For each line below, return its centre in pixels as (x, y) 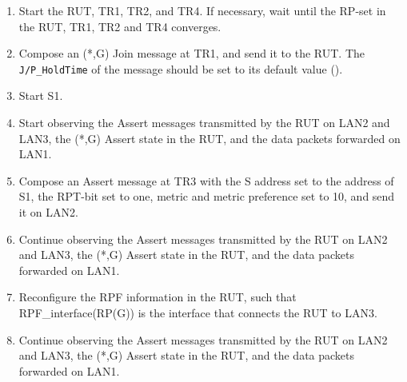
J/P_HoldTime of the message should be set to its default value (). (181, 68)
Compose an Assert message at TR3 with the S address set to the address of (206, 180)
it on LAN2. (48, 212)
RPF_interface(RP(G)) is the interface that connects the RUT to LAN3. (198, 312)
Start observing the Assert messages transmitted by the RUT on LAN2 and (204, 123)
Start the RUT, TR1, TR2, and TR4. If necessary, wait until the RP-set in (202, 10)
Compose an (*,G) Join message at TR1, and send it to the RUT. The (192, 53)
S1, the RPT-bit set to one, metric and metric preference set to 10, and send (207, 196)
